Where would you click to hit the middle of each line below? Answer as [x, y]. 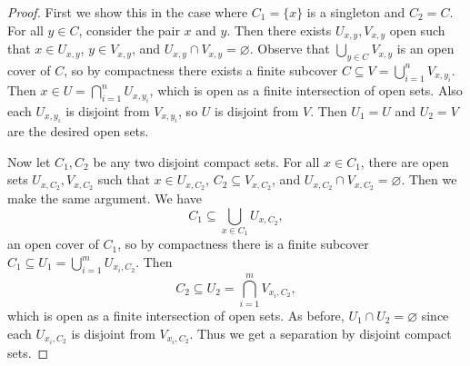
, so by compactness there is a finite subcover [243, 244]
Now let [29, 161]
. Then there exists [279, 30]
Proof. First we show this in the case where [128, 12]
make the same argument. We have [105, 198]
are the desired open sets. [78, 131]
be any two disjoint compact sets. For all [206, 161]
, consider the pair [129, 30]
